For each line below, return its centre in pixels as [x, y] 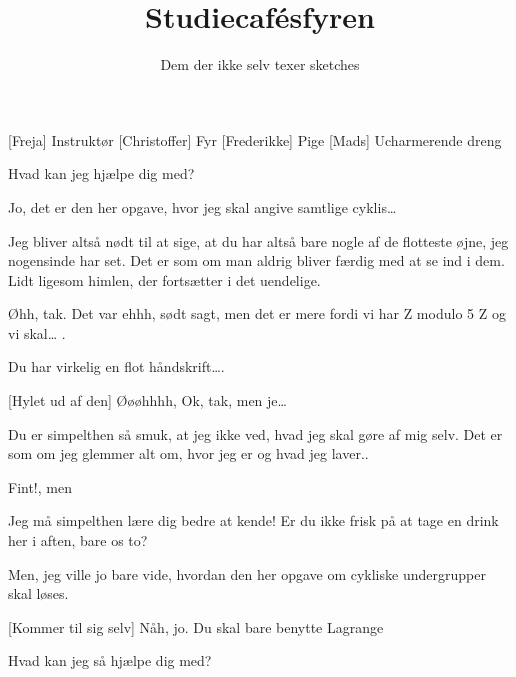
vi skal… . [37, 332]
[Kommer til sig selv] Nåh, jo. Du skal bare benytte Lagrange [196, 626]
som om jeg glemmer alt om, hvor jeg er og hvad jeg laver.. [188, 453]
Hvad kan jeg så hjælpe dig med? [110, 660]
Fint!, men [40, 486]
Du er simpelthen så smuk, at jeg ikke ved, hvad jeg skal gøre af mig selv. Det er [255, 433]
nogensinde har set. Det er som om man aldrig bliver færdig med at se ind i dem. [256, 260]
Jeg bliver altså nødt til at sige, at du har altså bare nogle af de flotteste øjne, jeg [258, 240]
